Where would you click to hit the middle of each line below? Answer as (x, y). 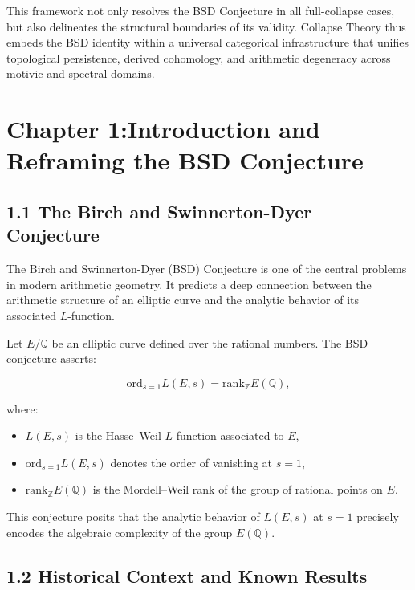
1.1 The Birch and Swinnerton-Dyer (159, 211)
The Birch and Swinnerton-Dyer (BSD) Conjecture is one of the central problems (207, 269)
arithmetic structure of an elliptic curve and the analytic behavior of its (183, 300)
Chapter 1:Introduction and (163, 129)
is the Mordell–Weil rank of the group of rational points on (238, 489)
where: (22, 408)
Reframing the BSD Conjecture (185, 160)
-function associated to (228, 435)
